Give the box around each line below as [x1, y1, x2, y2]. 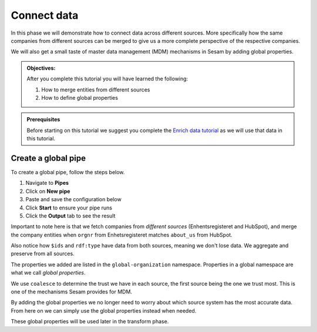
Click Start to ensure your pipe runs [25, 204, 113, 211]
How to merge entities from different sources [41, 86, 150, 93]
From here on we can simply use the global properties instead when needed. [11, 307, 197, 314]
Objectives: [26, 65, 56, 72]
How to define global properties [41, 94, 119, 101]
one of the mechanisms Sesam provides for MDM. [11, 288, 132, 296]
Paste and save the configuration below [25, 196, 122, 203]
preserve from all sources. [11, 250, 75, 258]
